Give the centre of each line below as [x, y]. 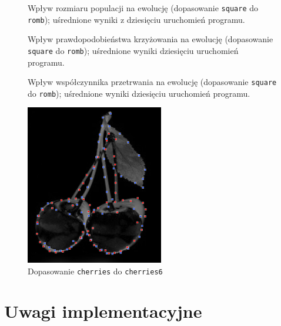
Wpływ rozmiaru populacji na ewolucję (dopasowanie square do [143, 8]
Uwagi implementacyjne [103, 311]
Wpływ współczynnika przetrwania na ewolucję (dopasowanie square [152, 82]
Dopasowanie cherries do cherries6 [95, 271]
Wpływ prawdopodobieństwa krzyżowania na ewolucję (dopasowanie [150, 39]
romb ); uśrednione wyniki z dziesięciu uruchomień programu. [136, 19]
